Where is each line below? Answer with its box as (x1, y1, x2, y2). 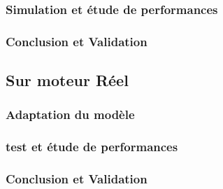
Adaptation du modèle (6, 106, 135, 123)
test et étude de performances (6, 138, 178, 155)
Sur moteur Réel (6, 69, 129, 91)
